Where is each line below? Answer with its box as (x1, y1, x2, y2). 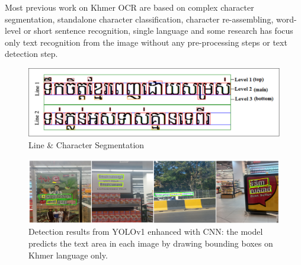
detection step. (5, 47, 58, 60)
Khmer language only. (28, 248, 108, 261)
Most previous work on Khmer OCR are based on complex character (5, 1, 254, 13)
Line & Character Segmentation (28, 139, 145, 151)
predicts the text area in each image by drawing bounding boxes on (28, 237, 273, 249)
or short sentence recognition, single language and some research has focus (23, 24, 293, 37)
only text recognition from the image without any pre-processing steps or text (5, 36, 287, 48)
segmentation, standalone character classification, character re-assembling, (5, 12, 274, 25)
